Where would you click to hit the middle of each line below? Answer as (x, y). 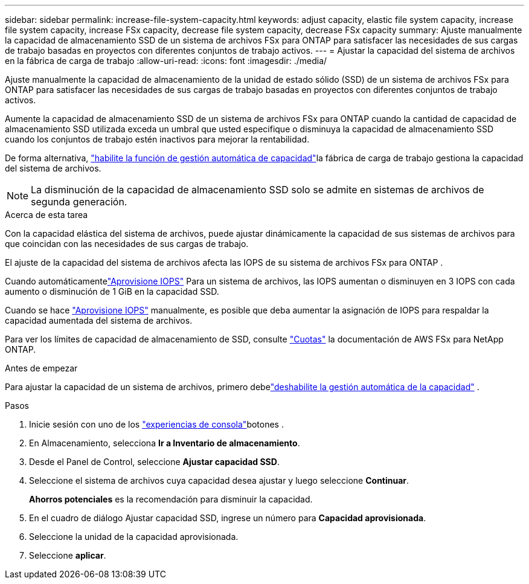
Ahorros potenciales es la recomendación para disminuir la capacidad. (171, 499)
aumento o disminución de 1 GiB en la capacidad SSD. (112, 291)
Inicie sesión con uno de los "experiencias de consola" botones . (156, 424)
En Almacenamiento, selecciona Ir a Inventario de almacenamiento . (165, 443)
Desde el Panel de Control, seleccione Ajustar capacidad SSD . (154, 462)
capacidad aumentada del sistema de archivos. (99, 320)
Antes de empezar (41, 368)
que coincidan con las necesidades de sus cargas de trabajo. (127, 244)
